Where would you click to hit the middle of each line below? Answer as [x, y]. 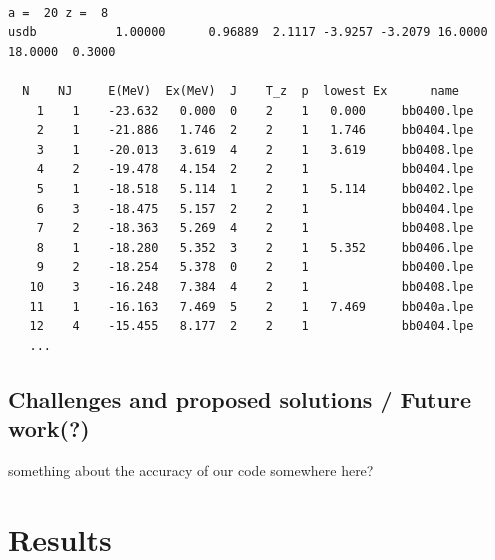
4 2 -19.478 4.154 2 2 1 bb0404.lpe [255, 169]
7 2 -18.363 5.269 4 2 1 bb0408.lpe [255, 228]
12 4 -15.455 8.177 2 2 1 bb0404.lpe [251, 326]
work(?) [49, 428]
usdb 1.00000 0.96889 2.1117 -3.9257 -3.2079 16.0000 [248, 32]
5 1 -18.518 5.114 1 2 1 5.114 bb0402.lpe [255, 188]
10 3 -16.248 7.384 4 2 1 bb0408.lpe [251, 286]
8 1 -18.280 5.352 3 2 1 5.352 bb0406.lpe [255, 247]
